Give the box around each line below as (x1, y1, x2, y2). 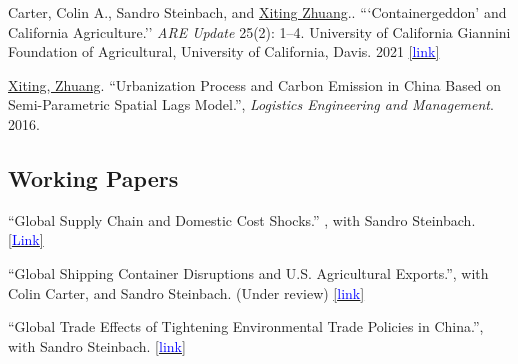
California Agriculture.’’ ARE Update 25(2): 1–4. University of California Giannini (8, 21, 511, 42)
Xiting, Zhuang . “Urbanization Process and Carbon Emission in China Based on (8, 74, 502, 95)
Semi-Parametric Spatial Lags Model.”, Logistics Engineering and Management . (8, 94, 494, 115)
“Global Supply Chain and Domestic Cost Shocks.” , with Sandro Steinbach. (8, 209, 476, 230)
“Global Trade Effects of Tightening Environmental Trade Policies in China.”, (8, 316, 484, 337)
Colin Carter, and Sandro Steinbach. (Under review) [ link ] (8, 282, 365, 303)
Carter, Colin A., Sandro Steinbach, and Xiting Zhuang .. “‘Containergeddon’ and (8, 2, 507, 22)
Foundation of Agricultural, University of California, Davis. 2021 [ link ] (8, 41, 440, 62)
